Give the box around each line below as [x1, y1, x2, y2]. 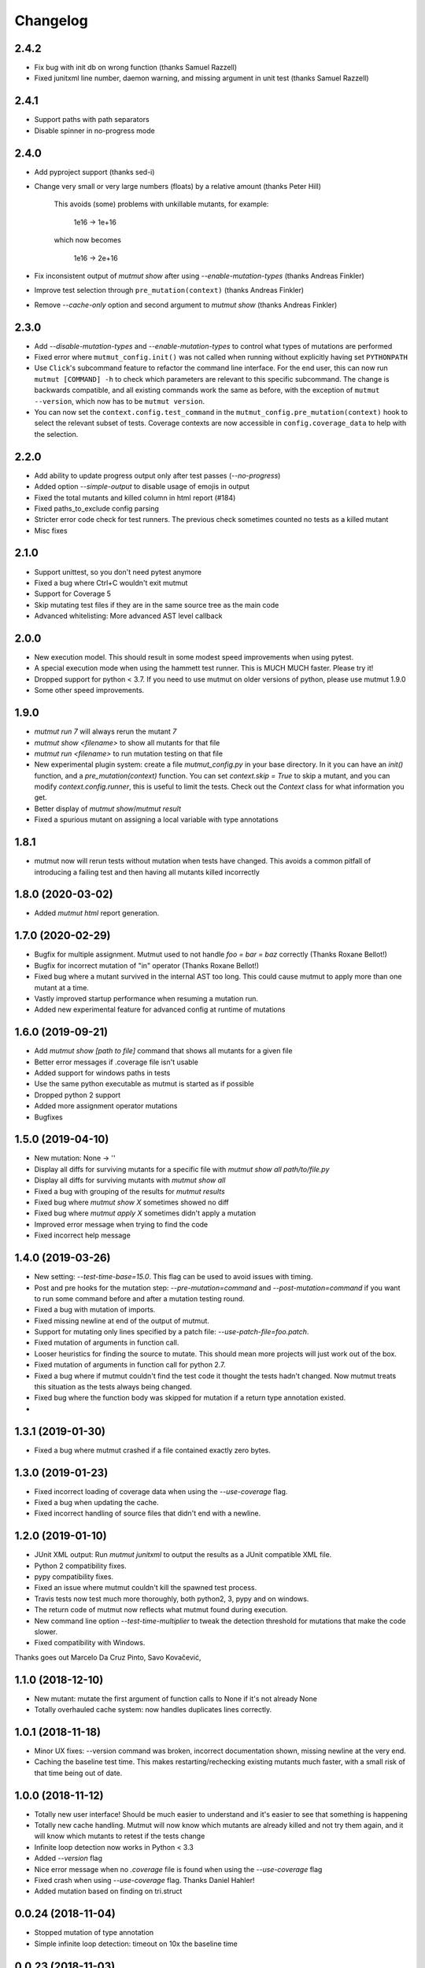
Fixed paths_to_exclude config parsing [34, 504, 159, 513]
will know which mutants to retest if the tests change [34, 1831, 205, 1841]
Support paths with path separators [34, 115, 150, 124]
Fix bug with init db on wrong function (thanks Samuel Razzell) [34, 63, 238, 72]
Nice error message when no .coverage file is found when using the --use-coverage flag [34, 1864, 323, 1874]
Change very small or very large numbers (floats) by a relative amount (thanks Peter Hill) [34, 182, 322, 191]
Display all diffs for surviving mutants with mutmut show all [34, 1175, 226, 1185]
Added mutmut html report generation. [34, 908, 160, 918]
